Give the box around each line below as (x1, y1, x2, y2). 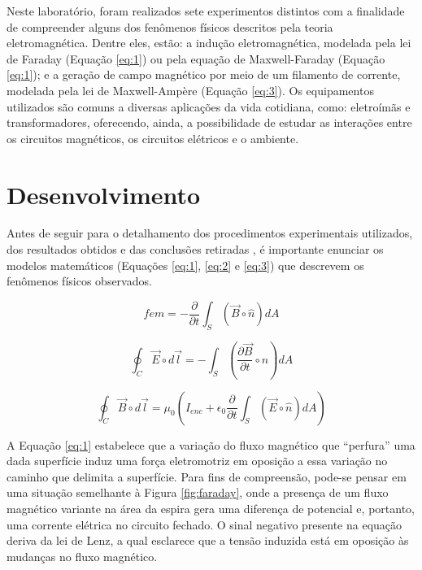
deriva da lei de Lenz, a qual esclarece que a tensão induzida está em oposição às (7, 532, 409, 549)
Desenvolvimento (7, 177, 201, 211)
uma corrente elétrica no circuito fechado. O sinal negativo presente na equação (7, 516, 402, 533)
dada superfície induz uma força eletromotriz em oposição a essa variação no (7, 452, 388, 469)
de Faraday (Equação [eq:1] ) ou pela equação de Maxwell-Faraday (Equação (7, 50, 385, 67)
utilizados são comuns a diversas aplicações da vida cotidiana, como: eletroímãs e (7, 98, 411, 115)
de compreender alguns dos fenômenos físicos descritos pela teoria (7, 18, 333, 35)
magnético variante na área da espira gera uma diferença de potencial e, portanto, (7, 499, 415, 516)
